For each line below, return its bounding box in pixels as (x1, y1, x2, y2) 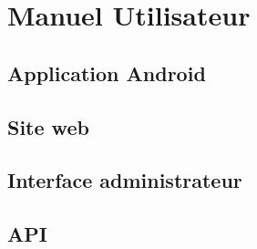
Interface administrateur (7, 166, 242, 194)
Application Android (7, 58, 206, 87)
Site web (7, 112, 89, 140)
